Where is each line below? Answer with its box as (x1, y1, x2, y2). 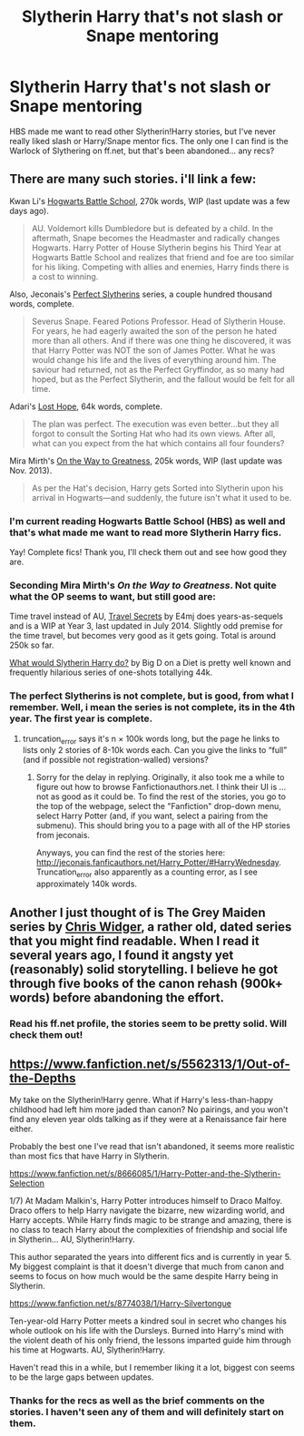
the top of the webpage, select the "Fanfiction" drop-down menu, (35, 801, 281, 812)
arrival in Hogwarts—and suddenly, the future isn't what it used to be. (31, 492, 292, 503)
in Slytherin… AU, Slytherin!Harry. (9, 1234, 135, 1245)
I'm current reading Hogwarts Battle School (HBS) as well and (9, 514, 286, 527)
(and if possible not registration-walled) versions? (22, 755, 209, 766)
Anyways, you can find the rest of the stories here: (35, 847, 226, 858)
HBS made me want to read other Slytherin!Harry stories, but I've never (9, 125, 277, 137)
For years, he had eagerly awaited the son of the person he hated (31, 325, 277, 337)
